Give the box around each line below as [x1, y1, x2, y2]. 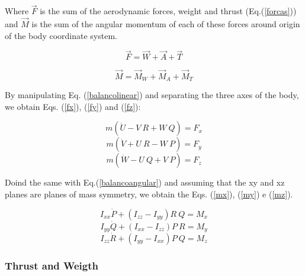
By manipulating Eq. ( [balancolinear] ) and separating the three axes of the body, [5, 89, 299, 101]
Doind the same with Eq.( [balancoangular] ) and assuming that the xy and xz [5, 176, 285, 189]
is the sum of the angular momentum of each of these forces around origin [31, 18, 300, 30]
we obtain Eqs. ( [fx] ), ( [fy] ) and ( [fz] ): [5, 100, 141, 112]
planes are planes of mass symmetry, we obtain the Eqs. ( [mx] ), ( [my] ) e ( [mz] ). [5, 187, 293, 200]
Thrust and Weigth [5, 258, 98, 272]
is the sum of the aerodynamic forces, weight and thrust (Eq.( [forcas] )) [40, 5, 297, 17]
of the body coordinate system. [5, 29, 117, 41]
